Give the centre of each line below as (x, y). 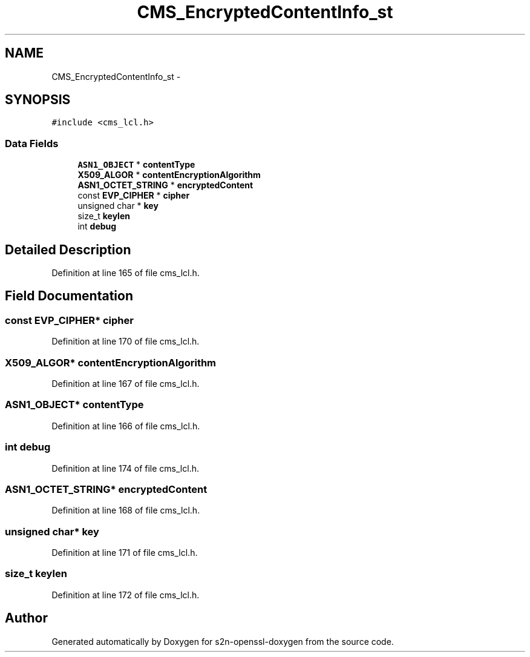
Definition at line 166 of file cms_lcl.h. (126, 426)
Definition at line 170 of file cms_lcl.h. (126, 342)
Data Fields (32, 143)
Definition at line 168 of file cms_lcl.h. (126, 510)
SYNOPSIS (38, 100)
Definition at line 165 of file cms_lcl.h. (126, 273)
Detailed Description (68, 249)
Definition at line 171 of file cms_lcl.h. (125, 553)
